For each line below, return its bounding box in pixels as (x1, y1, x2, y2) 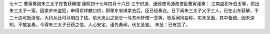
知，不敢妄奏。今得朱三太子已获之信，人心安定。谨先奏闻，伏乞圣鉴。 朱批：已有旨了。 (9, 21, 190, 27)
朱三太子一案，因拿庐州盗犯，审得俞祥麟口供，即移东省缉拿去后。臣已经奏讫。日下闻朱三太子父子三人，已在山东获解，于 (9, 7, 259, 13)
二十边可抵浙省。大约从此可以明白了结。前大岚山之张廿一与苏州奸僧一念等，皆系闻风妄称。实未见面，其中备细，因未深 (9, 14, 254, 20)
